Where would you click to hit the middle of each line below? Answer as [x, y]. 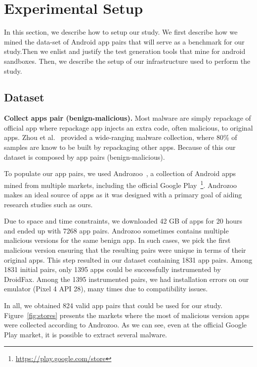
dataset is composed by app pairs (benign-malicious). [85, 157]
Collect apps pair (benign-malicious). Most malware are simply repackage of [128, 118]
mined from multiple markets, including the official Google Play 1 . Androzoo [121, 184]
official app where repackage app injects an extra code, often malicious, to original [128, 127]
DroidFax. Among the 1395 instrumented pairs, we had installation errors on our [127, 279]
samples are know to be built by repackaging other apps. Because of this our [120, 147]
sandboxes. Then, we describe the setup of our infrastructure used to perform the [127, 61]
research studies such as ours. [48, 204]
